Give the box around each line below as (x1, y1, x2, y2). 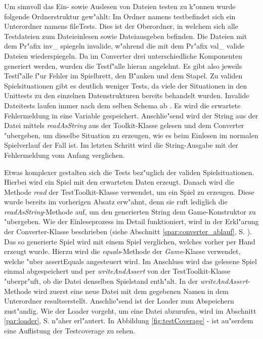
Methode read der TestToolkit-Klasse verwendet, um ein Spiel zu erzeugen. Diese (4, 186, 254, 197)
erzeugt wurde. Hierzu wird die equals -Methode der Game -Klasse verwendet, (4, 246, 241, 257)
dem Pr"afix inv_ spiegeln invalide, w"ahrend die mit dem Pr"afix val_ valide (4, 40, 245, 51)
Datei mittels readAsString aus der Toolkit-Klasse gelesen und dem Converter (4, 120, 244, 131)
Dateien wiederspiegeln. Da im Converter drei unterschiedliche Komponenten (4, 50, 242, 61)
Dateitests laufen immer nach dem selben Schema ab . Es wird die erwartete (4, 100, 241, 110)
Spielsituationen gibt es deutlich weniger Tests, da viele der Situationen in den (4, 80, 247, 91)
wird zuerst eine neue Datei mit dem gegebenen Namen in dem (33, 285, 229, 296)
